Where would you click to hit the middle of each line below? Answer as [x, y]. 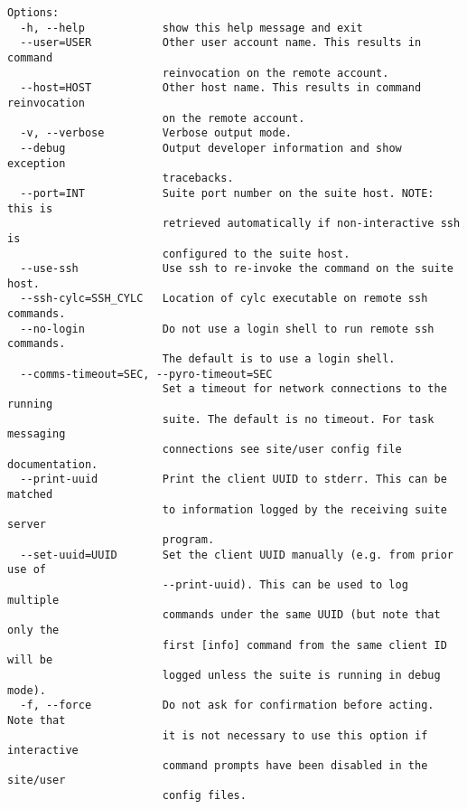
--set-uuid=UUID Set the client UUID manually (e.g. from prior [237, 555]
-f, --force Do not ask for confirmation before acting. [227, 706]
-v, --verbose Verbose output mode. [156, 133]
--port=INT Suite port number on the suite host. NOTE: [227, 193]
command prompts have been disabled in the [295, 765]
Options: [33, 13]
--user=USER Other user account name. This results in [221, 43]
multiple [33, 600]
